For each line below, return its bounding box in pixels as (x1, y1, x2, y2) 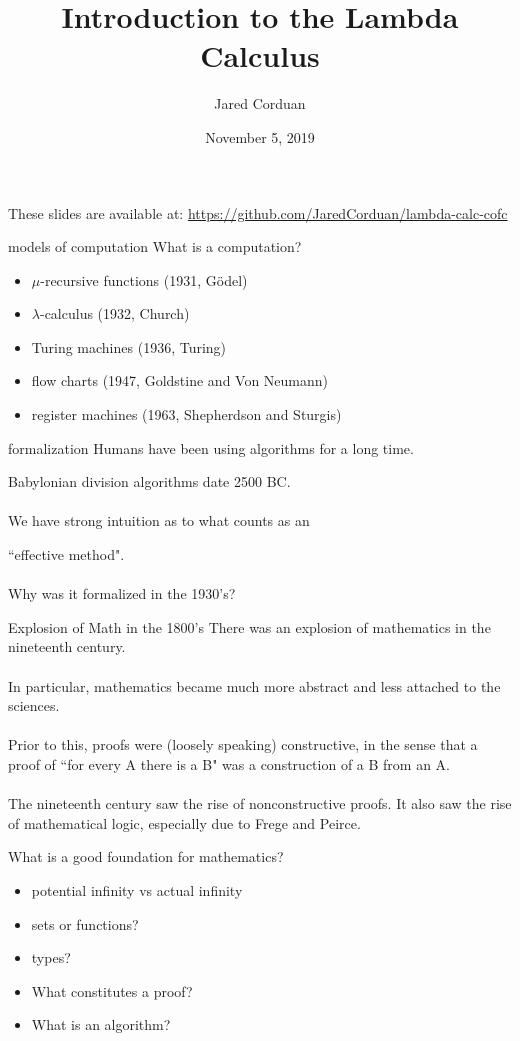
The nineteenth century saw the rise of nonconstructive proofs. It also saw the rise (8, 793, 512, 814)
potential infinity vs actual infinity (31, 879, 243, 900)
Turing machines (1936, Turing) (31, 336, 227, 357)
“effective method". (8, 544, 125, 565)
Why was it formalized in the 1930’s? (8, 583, 236, 604)
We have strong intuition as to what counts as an (8, 510, 310, 531)
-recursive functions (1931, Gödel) (40, 269, 248, 290)
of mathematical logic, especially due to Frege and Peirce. (8, 812, 361, 833)
